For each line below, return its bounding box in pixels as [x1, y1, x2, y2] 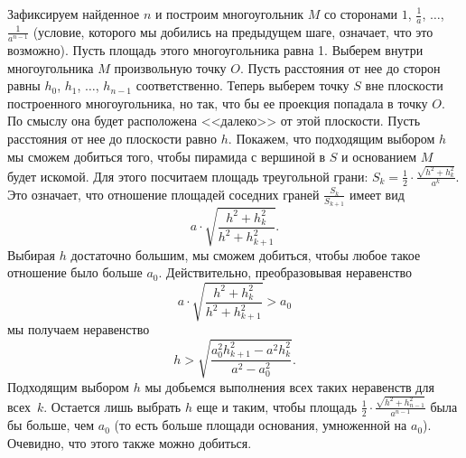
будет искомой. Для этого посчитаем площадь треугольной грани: [7, 166, 368, 185]
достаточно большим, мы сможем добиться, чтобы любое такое [70, 245, 421, 264]
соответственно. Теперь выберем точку [135, 76, 349, 95]
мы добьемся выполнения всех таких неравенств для [144, 377, 434, 396]
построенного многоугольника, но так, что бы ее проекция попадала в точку [7, 93, 428, 112]
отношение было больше [7, 263, 143, 282]
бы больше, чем [7, 416, 95, 435]
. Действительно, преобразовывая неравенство [158, 263, 412, 282]
